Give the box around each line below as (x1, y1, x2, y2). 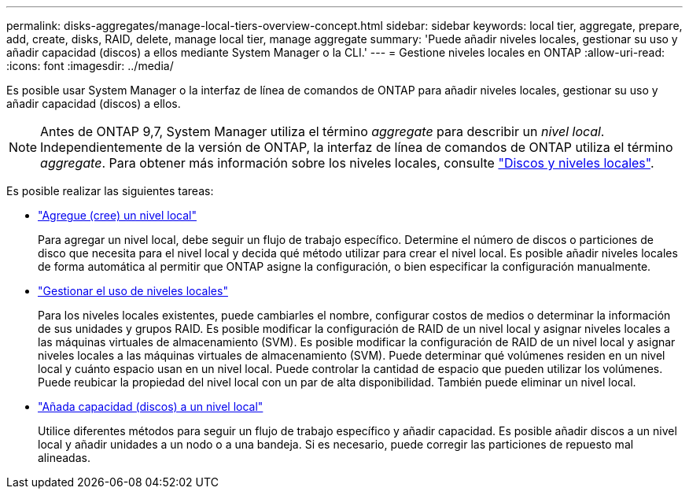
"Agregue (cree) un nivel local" (38, 209, 197, 222)
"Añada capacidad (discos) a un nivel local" (38, 400, 263, 413)
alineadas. (38, 451, 90, 464)
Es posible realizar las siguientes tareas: (6, 184, 214, 198)
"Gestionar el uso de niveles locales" (38, 284, 228, 297)
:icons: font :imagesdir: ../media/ (6, 59, 174, 72)
